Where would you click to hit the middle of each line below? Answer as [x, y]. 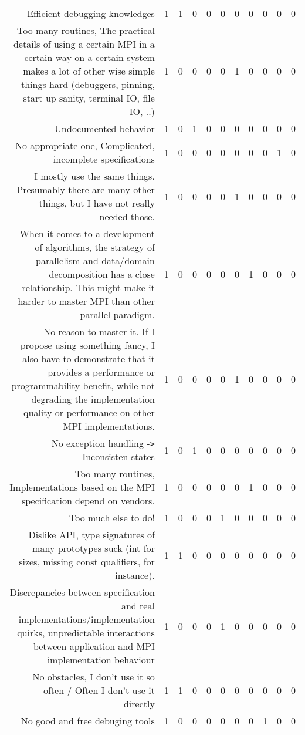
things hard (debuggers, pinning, [88, 84]
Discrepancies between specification [82, 592]
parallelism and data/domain [95, 260]
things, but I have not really [97, 203]
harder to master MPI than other [86, 301]
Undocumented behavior [105, 128]
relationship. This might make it [88, 287]
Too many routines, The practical [86, 30]
